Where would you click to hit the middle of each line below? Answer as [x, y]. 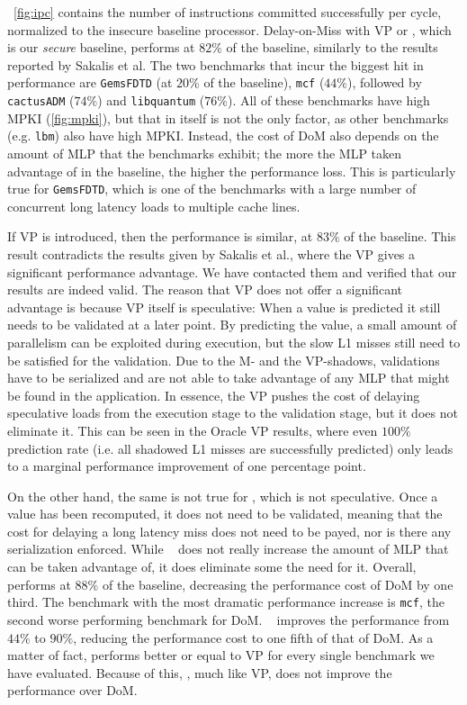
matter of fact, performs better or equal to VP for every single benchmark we [221, 655]
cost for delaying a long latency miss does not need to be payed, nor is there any [229, 531]
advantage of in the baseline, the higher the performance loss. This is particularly [232, 171]
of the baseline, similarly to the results [332, 47]
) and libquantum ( [151, 100]
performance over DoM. [72, 690]
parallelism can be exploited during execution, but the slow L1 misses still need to [234, 342]
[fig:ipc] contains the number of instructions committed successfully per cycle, [228, 12]
